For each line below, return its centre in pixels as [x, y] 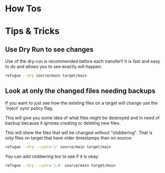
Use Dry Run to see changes [49, 49]
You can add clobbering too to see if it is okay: [52, 156]
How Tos [23, 9]
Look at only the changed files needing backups [80, 91]
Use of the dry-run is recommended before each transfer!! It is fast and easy [83, 61]
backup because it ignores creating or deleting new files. [63, 123]
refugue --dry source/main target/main [46, 76]
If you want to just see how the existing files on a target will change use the [82, 103]
